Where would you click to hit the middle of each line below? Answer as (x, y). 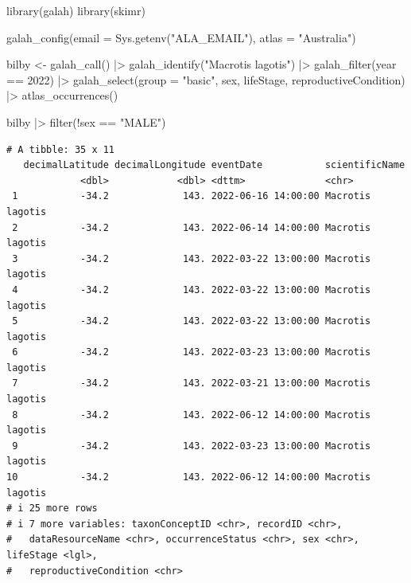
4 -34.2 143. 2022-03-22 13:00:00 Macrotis (192, 290)
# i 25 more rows (52, 509)
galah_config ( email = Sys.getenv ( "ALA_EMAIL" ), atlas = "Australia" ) (181, 37)
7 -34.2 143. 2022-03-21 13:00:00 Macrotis (192, 383)
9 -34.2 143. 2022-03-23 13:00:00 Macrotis (192, 446)
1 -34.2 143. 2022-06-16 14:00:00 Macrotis (192, 196)
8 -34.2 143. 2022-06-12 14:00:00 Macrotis (192, 415)
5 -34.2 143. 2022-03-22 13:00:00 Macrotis (192, 321)
